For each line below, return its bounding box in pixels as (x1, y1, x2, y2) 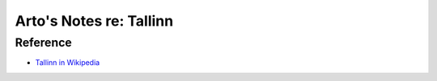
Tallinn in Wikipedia (35, 58, 100, 67)
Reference (15, 35, 72, 50)
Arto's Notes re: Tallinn (15, 12, 174, 30)
